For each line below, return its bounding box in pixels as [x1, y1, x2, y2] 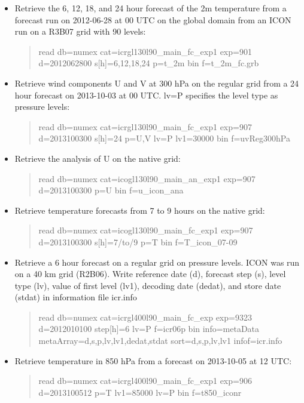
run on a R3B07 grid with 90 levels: [14, 25, 146, 38]
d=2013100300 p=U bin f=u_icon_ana [38, 184, 184, 196]
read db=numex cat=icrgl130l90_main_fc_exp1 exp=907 [38, 120, 252, 133]
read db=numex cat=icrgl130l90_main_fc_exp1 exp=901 [38, 45, 252, 57]
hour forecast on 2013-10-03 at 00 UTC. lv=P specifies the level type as [14, 88, 278, 101]
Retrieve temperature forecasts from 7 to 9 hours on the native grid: [14, 204, 265, 216]
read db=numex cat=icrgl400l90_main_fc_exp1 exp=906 [38, 374, 252, 387]
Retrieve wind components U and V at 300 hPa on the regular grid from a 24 [14, 76, 299, 89]
